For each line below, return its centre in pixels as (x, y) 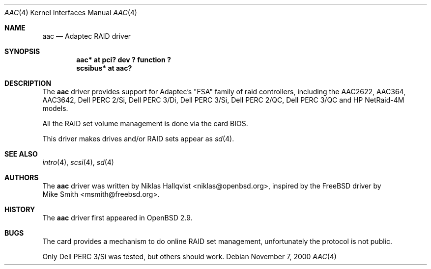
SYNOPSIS (22, 51)
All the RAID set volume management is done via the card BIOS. (145, 123)
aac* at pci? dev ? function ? (124, 60)
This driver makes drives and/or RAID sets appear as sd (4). (138, 139)
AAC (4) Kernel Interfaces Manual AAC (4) (71, 13)
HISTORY (20, 209)
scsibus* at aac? (104, 68)
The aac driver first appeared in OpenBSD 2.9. (117, 218)
